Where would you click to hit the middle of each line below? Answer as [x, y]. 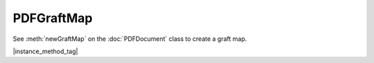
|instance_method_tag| [45, 51]
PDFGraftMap [53, 18]
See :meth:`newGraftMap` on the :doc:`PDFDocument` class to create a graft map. [130, 39]
